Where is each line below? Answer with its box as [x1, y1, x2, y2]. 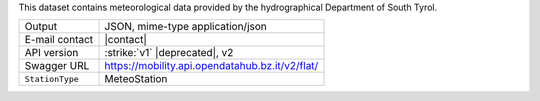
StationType [24, 73, 79, 84]
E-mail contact [24, 33, 94, 47]
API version [24, 46, 79, 60]
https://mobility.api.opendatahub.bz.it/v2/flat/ [104, 59, 319, 73]
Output [24, 20, 58, 34]
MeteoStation [104, 72, 168, 86]
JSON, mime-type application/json [104, 20, 267, 34]
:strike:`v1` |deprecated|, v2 [104, 46, 234, 60]
